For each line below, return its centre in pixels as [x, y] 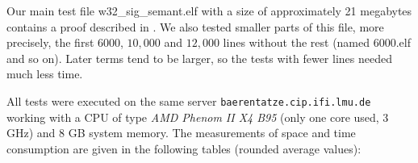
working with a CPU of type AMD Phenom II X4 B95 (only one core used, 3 [198, 117]
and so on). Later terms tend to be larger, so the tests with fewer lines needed [199, 58]
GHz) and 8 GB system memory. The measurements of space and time [181, 133]
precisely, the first [50, 42]
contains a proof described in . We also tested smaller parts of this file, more [195, 26]
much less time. [45, 74]
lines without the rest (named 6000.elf [317, 42]
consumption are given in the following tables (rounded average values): [184, 148]
